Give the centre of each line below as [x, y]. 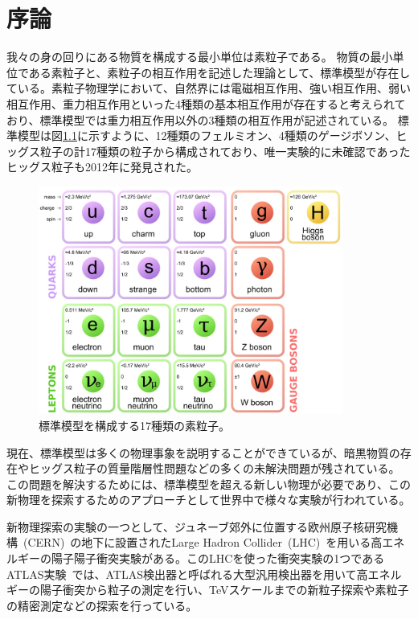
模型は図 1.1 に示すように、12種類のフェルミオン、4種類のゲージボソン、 [207, 135]
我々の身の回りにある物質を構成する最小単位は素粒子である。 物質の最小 [200, 57]
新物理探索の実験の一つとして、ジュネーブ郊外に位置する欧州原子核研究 [197, 526]
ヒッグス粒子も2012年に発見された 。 [102, 167]
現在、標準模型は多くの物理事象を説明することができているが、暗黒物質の [203, 452]
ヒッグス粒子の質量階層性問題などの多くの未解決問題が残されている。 [214, 468]
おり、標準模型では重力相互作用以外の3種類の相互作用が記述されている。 [201, 119]
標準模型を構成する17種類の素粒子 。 [134, 425]
